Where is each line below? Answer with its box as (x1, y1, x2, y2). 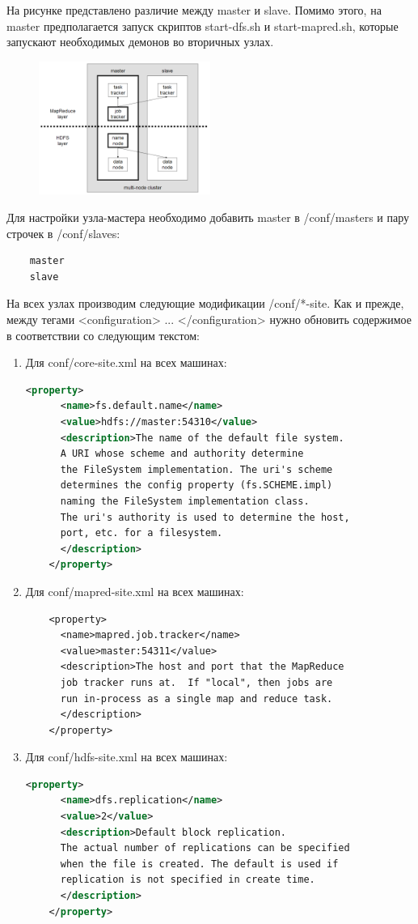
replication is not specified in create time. (60, 874, 315, 886)
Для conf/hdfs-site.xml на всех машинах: (25, 748, 228, 765)
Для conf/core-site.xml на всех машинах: (25, 354, 227, 371)
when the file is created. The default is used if (60, 858, 339, 870)
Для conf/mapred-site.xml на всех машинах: (25, 582, 244, 599)
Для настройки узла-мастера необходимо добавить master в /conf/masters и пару (6, 209, 410, 226)
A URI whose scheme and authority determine (60, 448, 304, 460)
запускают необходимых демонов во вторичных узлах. (6, 33, 274, 50)
